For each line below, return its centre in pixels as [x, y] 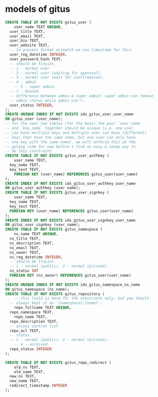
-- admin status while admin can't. [47, 100]
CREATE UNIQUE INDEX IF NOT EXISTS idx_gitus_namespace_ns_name [73, 285]
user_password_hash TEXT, [36, 59]
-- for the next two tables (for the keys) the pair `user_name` [74, 124]
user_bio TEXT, [25, 41]
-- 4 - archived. [32, 345]
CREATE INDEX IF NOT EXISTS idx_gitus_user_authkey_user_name [70, 183]
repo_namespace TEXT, [32, 312]
